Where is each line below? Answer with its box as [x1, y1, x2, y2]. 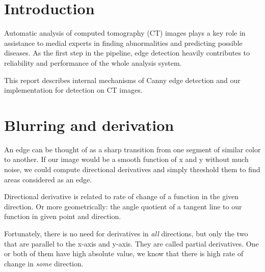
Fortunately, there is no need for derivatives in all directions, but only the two [4, 228, 248, 238]
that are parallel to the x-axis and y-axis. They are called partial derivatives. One [4, 238, 259, 249]
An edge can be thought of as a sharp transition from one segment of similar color [4, 144, 261, 154]
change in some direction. [4, 258, 84, 268]
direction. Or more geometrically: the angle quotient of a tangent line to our [4, 201, 242, 211]
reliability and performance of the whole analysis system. [4, 57, 182, 68]
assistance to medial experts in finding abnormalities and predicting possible [4, 37, 243, 48]
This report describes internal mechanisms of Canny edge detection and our [4, 74, 241, 85]
